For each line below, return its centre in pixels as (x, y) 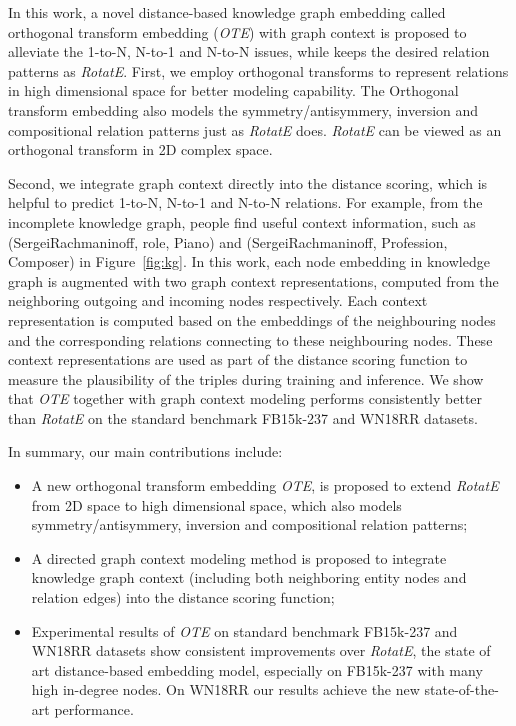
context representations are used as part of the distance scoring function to (238, 359)
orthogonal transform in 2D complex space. (140, 149)
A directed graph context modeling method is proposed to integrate (239, 557)
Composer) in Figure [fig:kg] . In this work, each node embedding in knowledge (249, 261)
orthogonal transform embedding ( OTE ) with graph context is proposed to (237, 31)
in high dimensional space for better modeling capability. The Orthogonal (233, 90)
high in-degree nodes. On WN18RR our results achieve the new (225, 689)
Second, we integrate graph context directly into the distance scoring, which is (248, 182)
